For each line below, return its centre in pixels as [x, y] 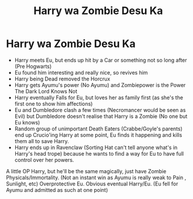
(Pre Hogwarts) [33, 66]
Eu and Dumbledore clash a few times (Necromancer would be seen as [100, 110]
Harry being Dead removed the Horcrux [62, 79]
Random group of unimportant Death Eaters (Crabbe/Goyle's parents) [99, 129]
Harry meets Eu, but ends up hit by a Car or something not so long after [101, 60]
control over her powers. [44, 160]
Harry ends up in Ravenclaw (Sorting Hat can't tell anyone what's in [96, 147]
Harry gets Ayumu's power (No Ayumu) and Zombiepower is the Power [100, 85]
